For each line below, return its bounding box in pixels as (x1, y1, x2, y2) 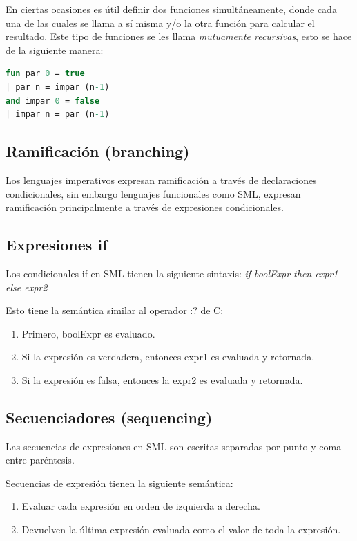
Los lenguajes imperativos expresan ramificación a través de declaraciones (6, 172, 317, 187)
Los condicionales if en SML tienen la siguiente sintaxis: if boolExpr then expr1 (6, 266, 338, 280)
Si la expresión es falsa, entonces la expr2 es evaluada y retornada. (21, 372, 303, 387)
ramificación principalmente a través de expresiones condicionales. (6, 200, 284, 214)
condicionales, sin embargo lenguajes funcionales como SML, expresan (6, 186, 301, 201)
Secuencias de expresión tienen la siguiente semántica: (6, 475, 233, 490)
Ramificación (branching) (6, 140, 190, 162)
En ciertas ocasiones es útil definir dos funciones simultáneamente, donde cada (6, 2, 337, 16)
